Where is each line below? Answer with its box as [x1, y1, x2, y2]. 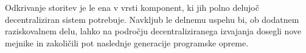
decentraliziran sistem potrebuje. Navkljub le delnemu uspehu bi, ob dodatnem [5, 13, 299, 25]
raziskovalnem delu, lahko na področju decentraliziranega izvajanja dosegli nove [5, 25, 302, 37]
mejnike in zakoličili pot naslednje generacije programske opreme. [5, 36, 249, 49]
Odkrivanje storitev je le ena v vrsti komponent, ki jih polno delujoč [5, 1, 259, 13]
